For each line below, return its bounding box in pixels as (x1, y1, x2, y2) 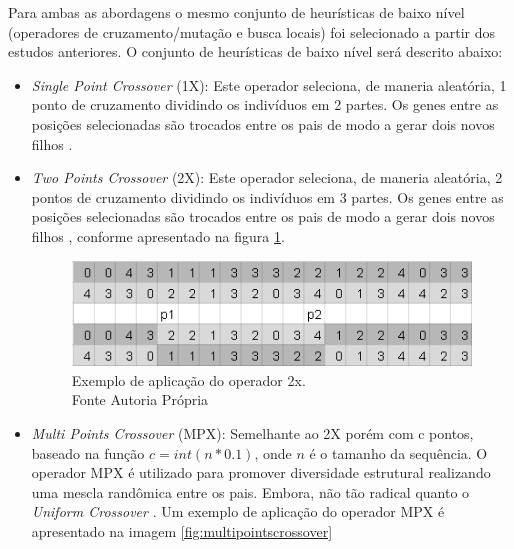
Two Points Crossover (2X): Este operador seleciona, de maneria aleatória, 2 (31, 167, 503, 188)
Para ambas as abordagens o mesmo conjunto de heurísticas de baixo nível (8, 2, 465, 22)
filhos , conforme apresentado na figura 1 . (31, 225, 285, 246)
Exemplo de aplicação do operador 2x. (71, 369, 306, 390)
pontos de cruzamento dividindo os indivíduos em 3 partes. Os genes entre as (31, 186, 504, 207)
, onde (254, 442, 292, 463)
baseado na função (31, 442, 145, 463)
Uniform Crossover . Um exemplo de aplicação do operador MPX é (31, 501, 445, 522)
